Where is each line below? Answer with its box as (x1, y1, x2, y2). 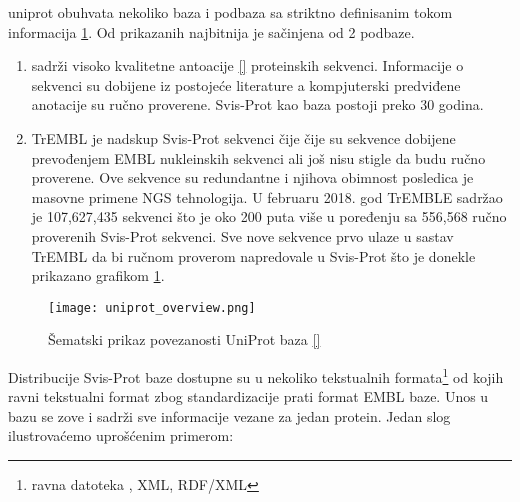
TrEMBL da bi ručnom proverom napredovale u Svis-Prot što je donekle (31, 245, 476, 266)
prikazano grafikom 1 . (31, 265, 165, 286)
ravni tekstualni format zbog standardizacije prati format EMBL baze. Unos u (8, 386, 489, 407)
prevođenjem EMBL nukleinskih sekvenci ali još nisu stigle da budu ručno (31, 147, 486, 168)
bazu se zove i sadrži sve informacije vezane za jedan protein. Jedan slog (8, 405, 451, 426)
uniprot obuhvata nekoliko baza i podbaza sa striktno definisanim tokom (8, 2, 453, 22)
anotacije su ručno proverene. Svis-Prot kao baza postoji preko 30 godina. (31, 94, 484, 115)
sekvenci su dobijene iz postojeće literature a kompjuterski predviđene (31, 74, 461, 95)
